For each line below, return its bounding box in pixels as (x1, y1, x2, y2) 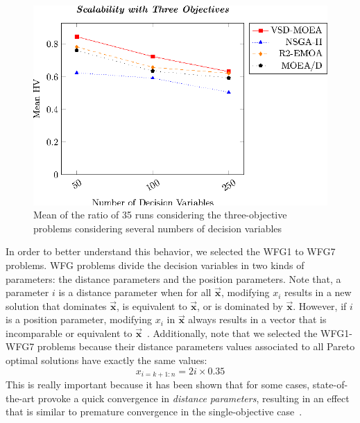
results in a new (284, 285, 352, 300)
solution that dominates (6, 298, 107, 313)
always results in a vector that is (188, 312, 327, 327)
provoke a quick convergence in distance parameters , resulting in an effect (37, 390, 350, 405)
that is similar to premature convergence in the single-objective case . (6, 404, 302, 419)
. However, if (293, 298, 347, 313)
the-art (6, 390, 35, 405)
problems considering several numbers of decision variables (33, 221, 282, 235)
